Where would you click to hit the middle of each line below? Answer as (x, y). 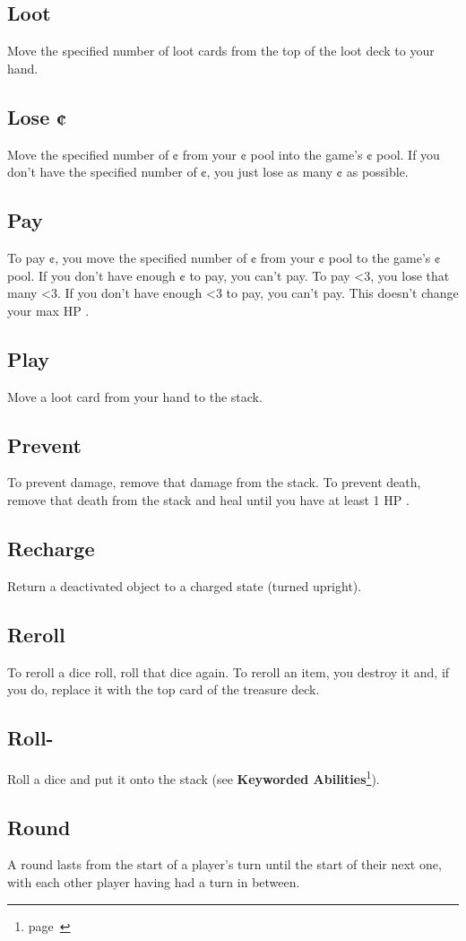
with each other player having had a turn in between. (154, 881)
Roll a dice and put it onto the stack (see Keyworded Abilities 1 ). (194, 777)
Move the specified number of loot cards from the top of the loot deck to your (221, 51)
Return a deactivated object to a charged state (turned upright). (185, 585)
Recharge (51, 548)
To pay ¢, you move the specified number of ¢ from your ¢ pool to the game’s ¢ (224, 257)
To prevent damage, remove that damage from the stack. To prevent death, (214, 482)
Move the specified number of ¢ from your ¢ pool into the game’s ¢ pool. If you (224, 154)
